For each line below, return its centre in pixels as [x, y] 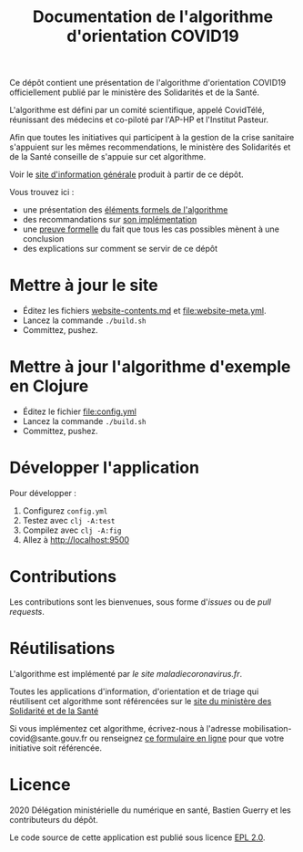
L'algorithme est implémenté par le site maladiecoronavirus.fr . [126, 673]
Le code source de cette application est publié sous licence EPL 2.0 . [137, 837]
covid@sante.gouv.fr [49, 738]
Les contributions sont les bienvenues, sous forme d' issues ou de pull [140, 602]
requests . [27, 611]
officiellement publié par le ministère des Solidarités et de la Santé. [135, 92]
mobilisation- [267, 728]
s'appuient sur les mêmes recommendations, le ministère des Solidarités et [150, 147]
